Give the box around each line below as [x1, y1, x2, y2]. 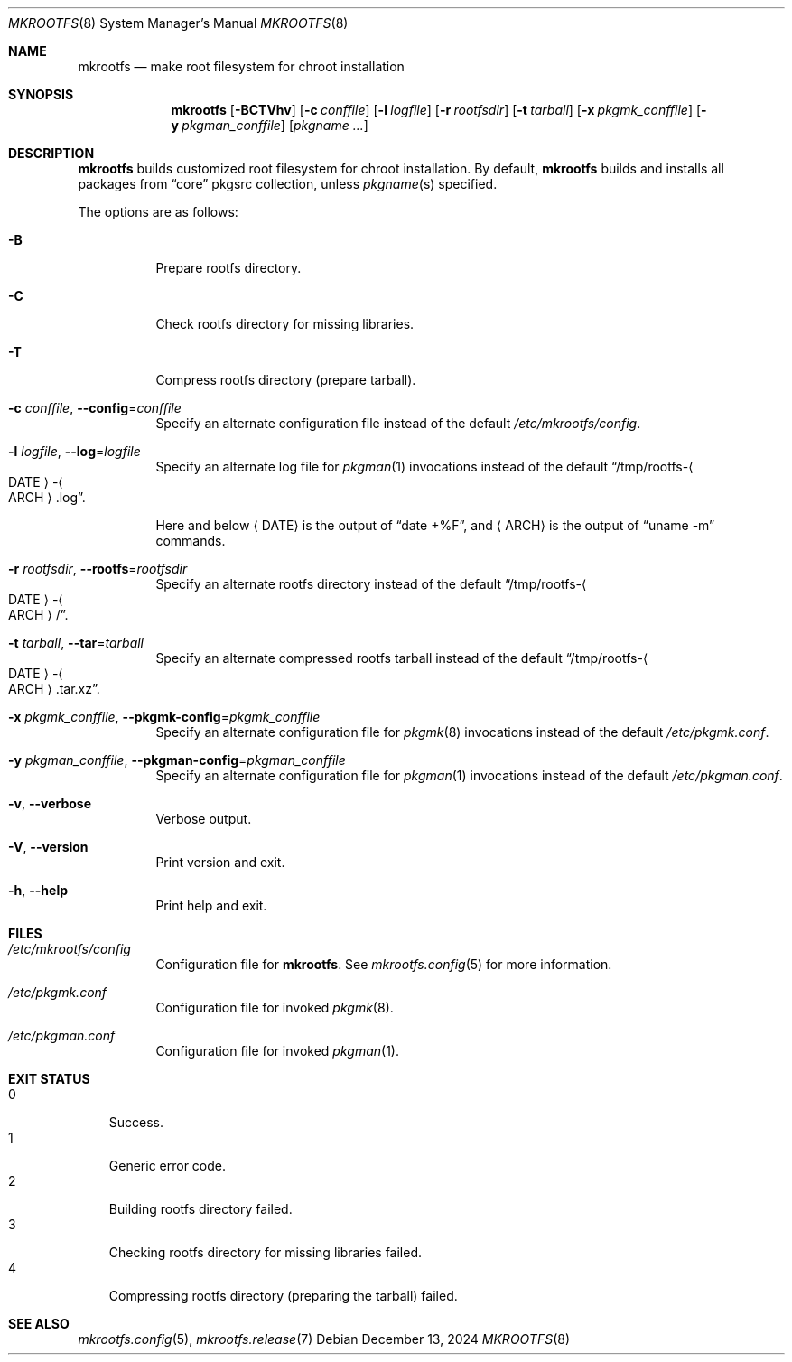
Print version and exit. [155, 854, 285, 870]
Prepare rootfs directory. [155, 260, 302, 275]
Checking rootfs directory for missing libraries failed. [108, 1245, 423, 1260]
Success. [108, 1115, 164, 1130]
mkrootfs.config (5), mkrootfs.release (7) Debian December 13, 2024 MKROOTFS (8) [78, 1331, 571, 1347]
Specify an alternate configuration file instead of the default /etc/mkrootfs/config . [155, 415, 641, 431]
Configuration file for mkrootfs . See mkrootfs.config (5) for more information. [155, 956, 612, 972]
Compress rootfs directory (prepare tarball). [155, 372, 416, 387]
